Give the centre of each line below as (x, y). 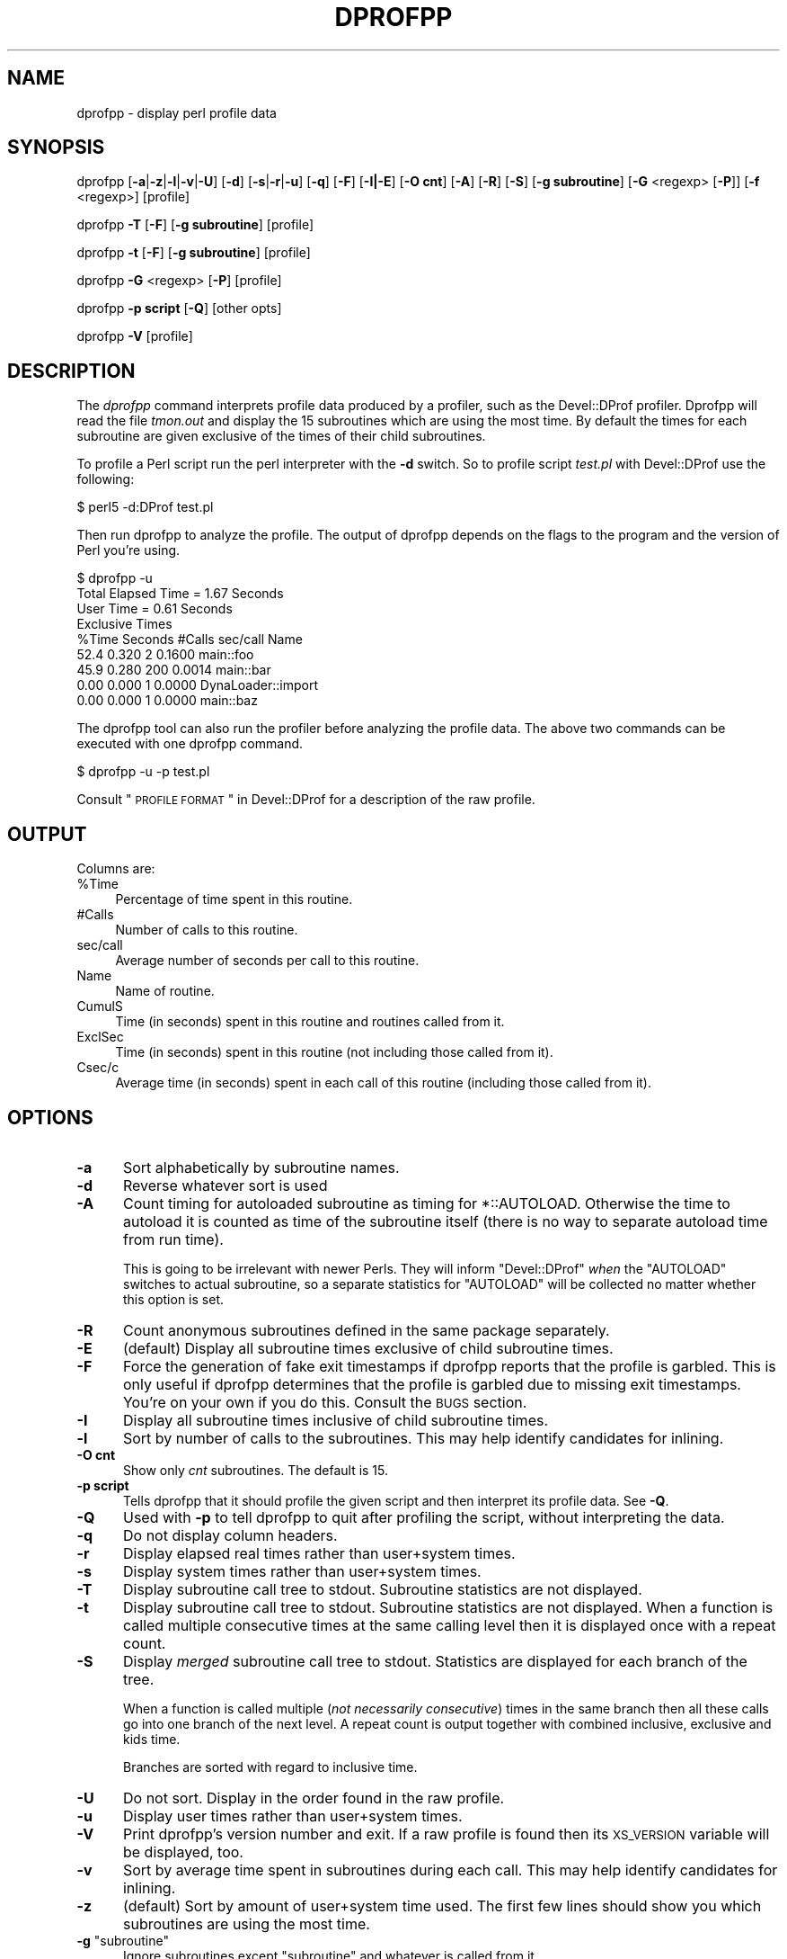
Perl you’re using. (128, 550)
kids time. (152, 1739)
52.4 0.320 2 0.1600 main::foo (165, 655)
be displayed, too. (183, 1852)
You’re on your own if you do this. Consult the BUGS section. (325, 1402)
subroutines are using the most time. (246, 1923)
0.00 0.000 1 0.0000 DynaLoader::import (197, 685)
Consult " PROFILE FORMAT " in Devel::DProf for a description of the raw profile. (306, 800)
